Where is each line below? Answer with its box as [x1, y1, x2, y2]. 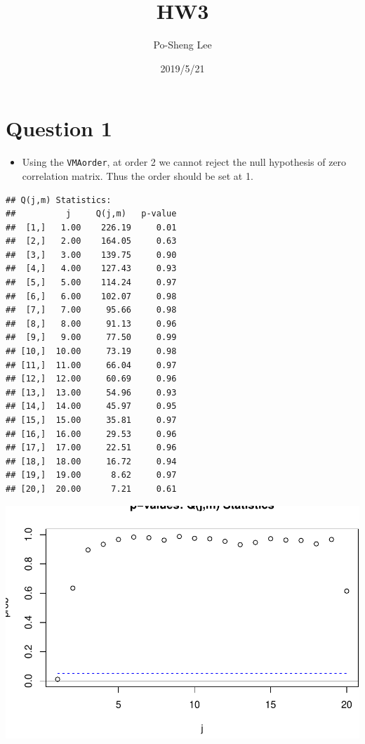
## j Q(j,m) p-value [6, 209, 177, 219]
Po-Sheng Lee [153, 37, 212, 52]
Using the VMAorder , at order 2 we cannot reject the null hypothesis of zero [22, 155, 347, 169]
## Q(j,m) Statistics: [6, 195, 112, 205]
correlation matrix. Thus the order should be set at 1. [22, 168, 253, 183]
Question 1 [6, 114, 112, 143]
